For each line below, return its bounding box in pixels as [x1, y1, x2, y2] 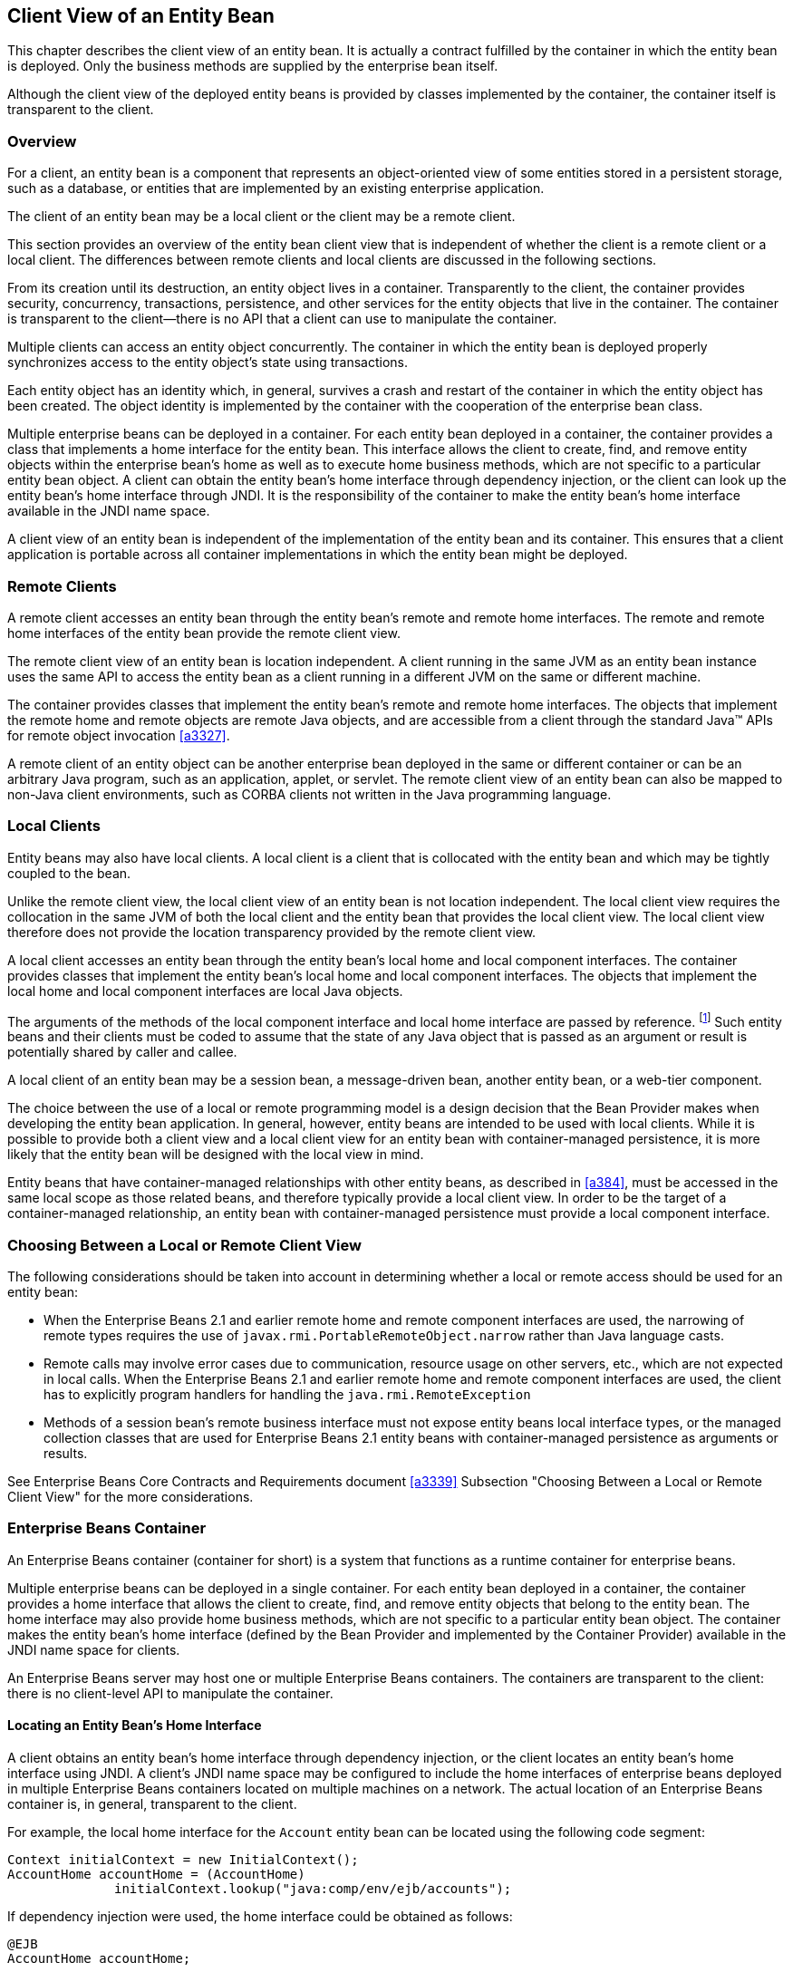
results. [44, 1445, 88, 1462]
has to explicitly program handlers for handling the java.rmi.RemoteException [44, 1387, 531, 1403]
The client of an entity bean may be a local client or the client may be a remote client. [7, 208, 516, 225]
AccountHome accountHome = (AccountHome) [7, 1867, 305, 1882]
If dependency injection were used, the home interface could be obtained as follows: [7, 1909, 513, 1925]
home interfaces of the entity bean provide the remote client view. [7, 624, 401, 641]
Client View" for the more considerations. [7, 1489, 254, 1505]
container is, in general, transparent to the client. [7, 1796, 297, 1812]
